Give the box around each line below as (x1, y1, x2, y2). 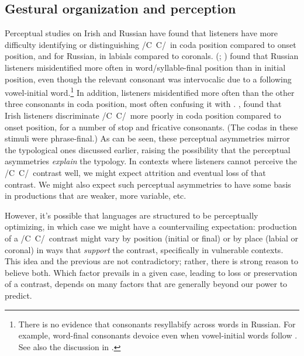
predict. (5, 289, 32, 301)
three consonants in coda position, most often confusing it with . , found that (5, 98, 282, 110)
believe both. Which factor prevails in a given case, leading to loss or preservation (5, 266, 298, 278)
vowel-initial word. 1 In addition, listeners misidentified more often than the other (5, 85, 295, 98)
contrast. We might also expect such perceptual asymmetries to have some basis (5, 178, 291, 190)
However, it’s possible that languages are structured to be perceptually (5, 209, 258, 221)
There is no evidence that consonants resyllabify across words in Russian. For (18, 317, 296, 330)
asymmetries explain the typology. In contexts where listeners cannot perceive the (5, 155, 298, 167)
